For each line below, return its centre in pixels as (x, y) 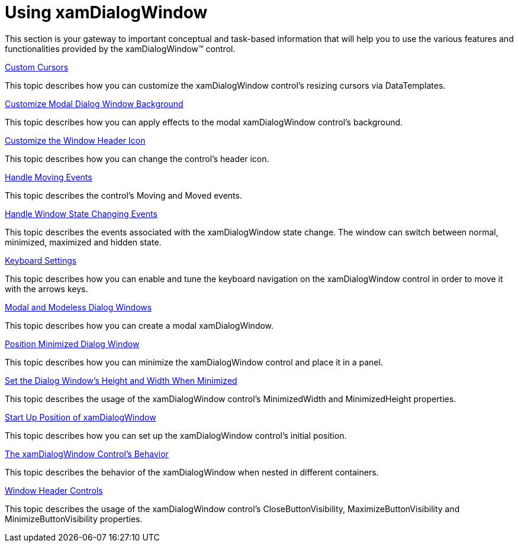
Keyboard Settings (41, 260)
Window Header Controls (54, 490)
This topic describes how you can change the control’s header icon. (137, 158)
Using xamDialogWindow (106, 12)
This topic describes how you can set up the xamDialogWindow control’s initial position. (176, 435)
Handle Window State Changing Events (81, 213)
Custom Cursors (37, 67)
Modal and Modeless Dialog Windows (78, 307)
